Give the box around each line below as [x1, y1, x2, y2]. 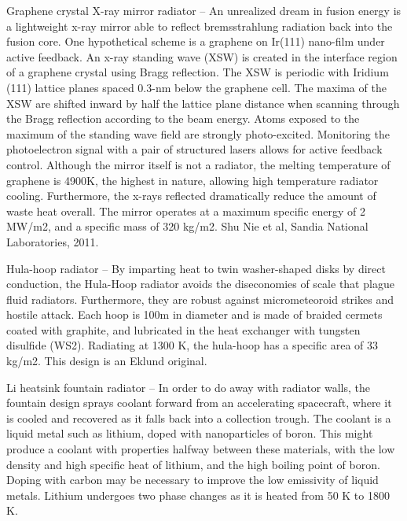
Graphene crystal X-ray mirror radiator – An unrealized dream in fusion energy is [6, 2, 401, 18]
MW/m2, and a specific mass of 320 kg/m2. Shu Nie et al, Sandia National [6, 218, 368, 235]
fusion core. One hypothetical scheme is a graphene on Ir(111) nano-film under [6, 33, 385, 50]
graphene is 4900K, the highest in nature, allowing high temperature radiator [6, 172, 379, 188]
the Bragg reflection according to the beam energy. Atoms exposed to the [6, 110, 360, 127]
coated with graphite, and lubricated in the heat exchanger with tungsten [6, 321, 361, 338]
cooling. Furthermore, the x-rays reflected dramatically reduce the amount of [6, 187, 376, 204]
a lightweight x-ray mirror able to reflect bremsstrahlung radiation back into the [6, 17, 393, 34]
